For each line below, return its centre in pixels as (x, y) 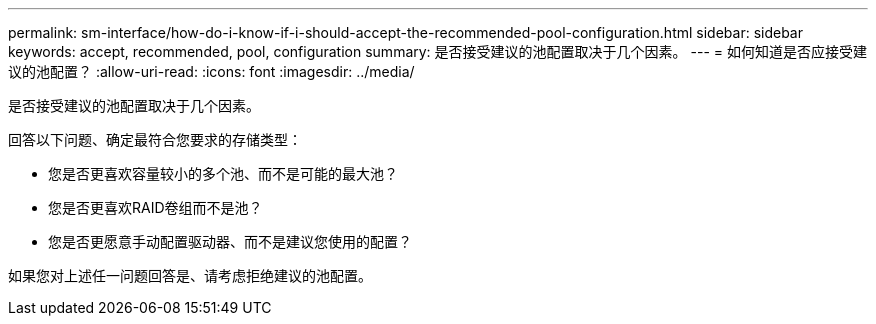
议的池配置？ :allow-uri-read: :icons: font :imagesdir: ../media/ (211, 71)
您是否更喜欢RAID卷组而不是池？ (155, 207)
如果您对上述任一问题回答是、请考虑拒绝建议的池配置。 (190, 275)
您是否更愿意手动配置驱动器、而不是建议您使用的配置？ (230, 241)
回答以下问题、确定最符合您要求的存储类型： (155, 139)
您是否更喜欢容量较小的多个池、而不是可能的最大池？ (223, 173)
